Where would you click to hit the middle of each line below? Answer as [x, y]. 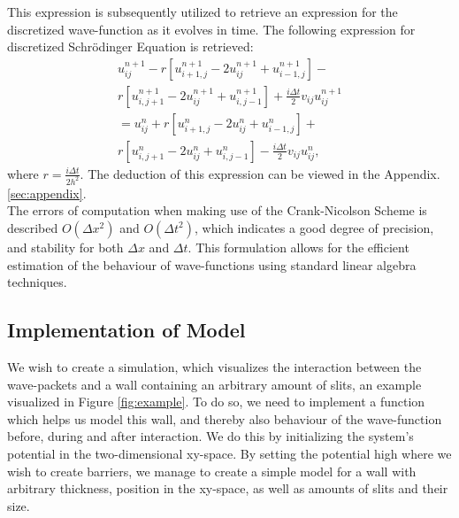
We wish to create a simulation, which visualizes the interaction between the [214, 366]
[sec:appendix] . [47, 193]
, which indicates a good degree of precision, [314, 227]
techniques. [37, 282]
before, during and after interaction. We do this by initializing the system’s [210, 436]
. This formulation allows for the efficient [298, 247]
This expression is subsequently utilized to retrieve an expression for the [203, 12]
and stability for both [65, 247]
